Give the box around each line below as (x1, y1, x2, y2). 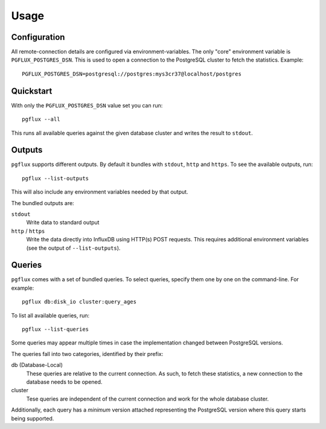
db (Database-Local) (11, 361, 63, 369)
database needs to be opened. (26, 378, 103, 386)
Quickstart (11, 86, 53, 96)
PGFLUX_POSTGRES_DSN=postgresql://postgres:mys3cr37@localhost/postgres (22, 70, 241, 77)
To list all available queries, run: (11, 311, 90, 319)
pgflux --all (22, 116, 60, 123)
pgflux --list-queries (22, 326, 89, 333)
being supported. (11, 415, 54, 422)
